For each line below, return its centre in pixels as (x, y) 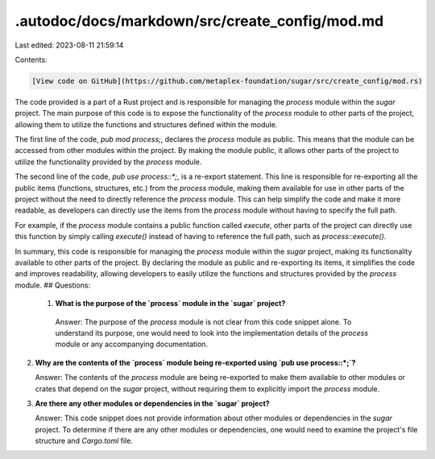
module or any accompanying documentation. (132, 344)
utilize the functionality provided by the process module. (108, 162)
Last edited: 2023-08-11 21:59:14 (69, 45)
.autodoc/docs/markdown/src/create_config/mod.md (199, 21)
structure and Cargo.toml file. (84, 441)
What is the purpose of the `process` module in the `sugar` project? (170, 304)
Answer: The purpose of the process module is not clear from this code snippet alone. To (203, 321)
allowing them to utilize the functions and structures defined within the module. (146, 124)
